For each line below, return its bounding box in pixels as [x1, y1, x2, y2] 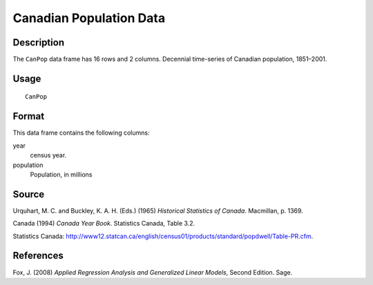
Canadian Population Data [12, 10, 166, 26]
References [12, 250, 64, 262]
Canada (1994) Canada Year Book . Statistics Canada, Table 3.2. [12, 219, 195, 228]
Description [12, 37, 65, 48]
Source [12, 188, 45, 200]
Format [12, 110, 45, 122]
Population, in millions [30, 170, 93, 179]
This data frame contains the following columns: [12, 128, 150, 137]
